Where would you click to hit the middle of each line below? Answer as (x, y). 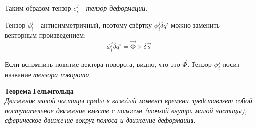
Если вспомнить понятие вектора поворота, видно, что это (93, 64)
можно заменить (195, 25)
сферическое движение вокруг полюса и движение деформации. (100, 120)
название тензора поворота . (48, 74)
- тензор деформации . (114, 8)
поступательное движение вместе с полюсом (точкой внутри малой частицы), (126, 110)
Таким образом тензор (38, 8)
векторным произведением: (46, 35)
